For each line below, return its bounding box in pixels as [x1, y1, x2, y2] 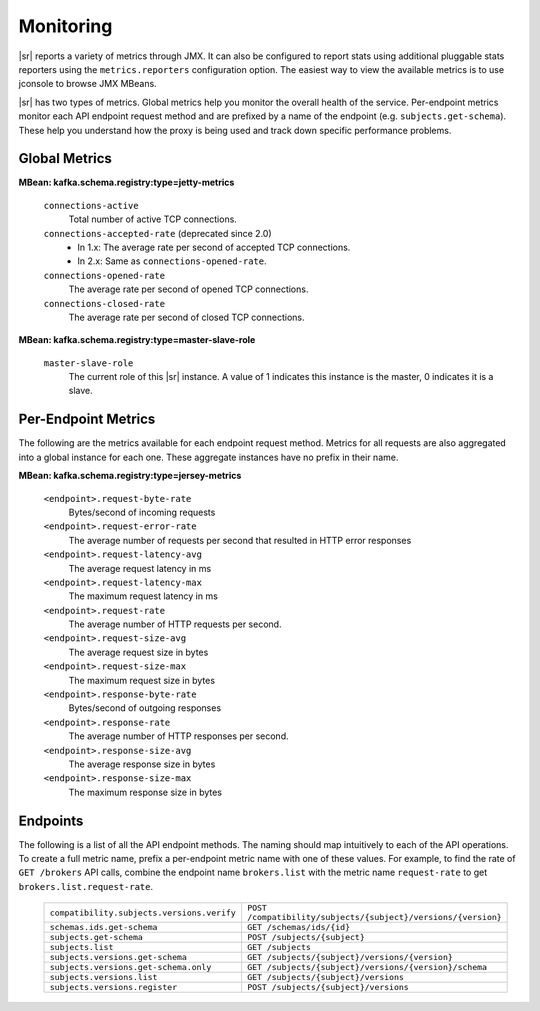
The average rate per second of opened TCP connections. [68, 283, 309, 295]
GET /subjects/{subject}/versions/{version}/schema [246, 962, 488, 973]
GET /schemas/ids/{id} [246, 922, 350, 933]
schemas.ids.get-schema [49, 922, 158, 933]
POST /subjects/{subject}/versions [246, 982, 409, 993]
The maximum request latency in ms [68, 590, 219, 602]
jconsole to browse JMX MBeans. [18, 78, 157, 90]
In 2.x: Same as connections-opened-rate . [77, 255, 267, 267]
